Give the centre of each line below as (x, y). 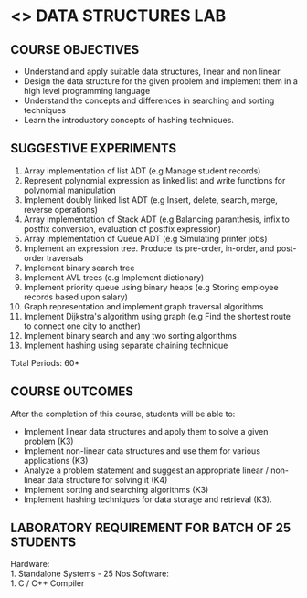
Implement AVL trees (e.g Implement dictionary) (114, 277)
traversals (65, 257)
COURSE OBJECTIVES (75, 50)
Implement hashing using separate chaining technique (126, 345)
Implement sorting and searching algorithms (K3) (116, 489)
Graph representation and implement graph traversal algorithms (143, 306)
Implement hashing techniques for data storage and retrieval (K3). (148, 499)
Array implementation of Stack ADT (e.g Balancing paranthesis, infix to (157, 219)
